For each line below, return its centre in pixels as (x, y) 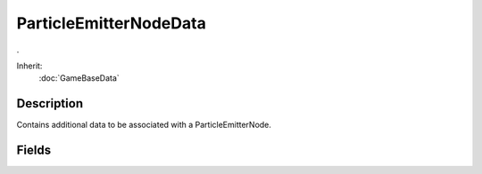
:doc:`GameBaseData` (79, 78)
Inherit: (29, 66)
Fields (34, 150)
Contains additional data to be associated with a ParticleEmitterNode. (144, 125)
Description (50, 103)
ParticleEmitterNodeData (112, 23)
